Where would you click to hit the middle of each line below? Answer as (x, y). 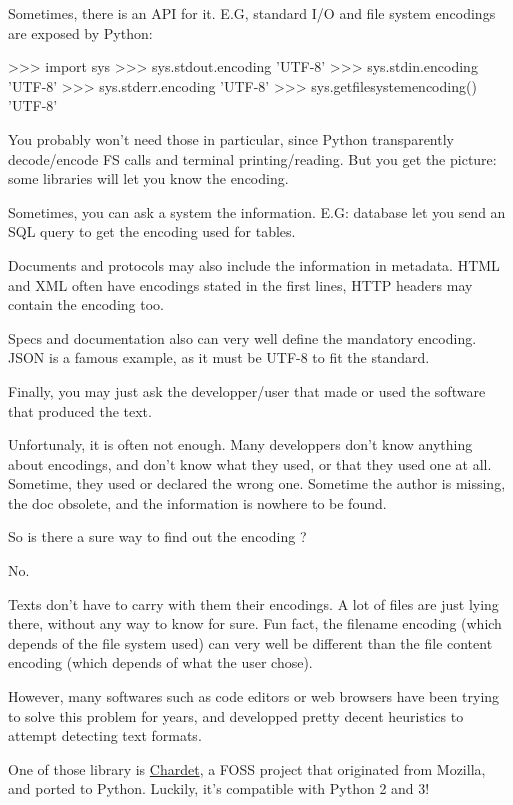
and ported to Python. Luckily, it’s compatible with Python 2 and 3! (219, 788)
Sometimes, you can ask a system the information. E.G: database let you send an (257, 211)
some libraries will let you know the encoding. (148, 178)
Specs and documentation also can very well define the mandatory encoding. (242, 337)
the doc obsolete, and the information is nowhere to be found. (197, 502)
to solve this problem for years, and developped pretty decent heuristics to (236, 715)
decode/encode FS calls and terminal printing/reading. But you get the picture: (252, 158)
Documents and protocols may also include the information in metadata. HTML (254, 264)
